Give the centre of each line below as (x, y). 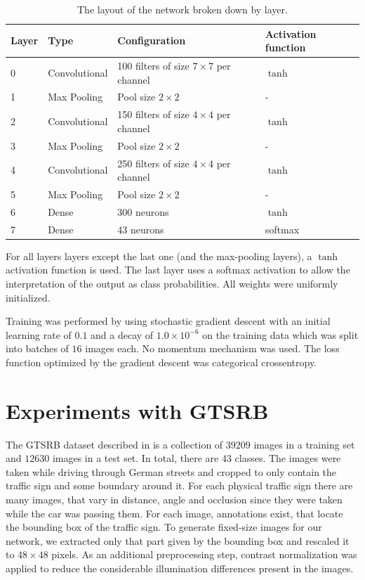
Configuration (152, 40)
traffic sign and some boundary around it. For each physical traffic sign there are (179, 485)
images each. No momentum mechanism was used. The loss (212, 348)
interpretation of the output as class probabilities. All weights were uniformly (172, 283)
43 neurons (141, 229)
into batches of (37, 348)
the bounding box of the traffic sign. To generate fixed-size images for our (164, 527)
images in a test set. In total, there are (135, 458)
